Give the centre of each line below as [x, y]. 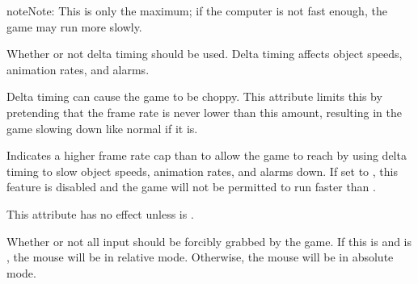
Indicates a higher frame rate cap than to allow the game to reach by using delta [207, 155]
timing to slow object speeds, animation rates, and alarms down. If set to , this [202, 171]
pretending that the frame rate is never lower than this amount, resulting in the [204, 112]
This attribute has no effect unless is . [100, 213]
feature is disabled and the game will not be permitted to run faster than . [191, 187]
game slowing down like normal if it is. [102, 128]
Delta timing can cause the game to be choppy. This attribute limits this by [194, 96]
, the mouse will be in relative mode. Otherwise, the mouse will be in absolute [200, 257]
